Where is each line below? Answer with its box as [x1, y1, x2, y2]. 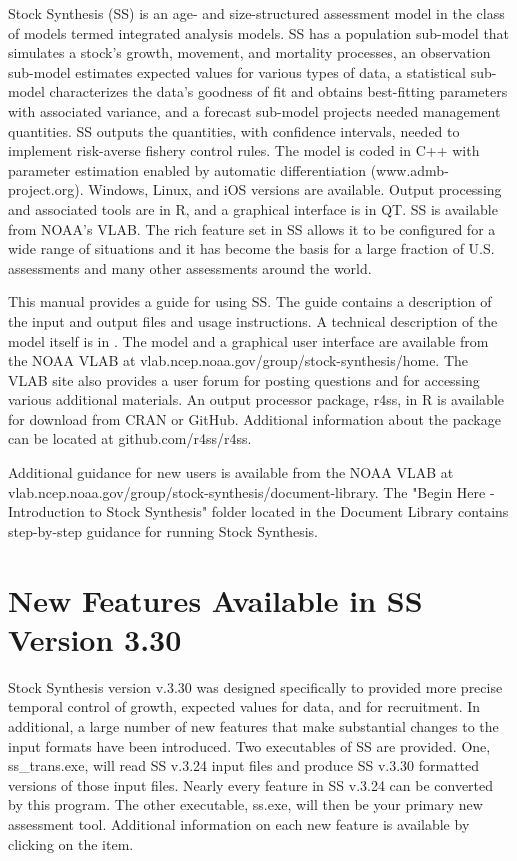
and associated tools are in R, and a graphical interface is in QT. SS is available [8, 198, 498, 219]
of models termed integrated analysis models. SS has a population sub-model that [8, 22, 510, 43]
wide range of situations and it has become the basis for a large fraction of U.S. [8, 238, 495, 259]
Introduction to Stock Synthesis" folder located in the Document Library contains [8, 501, 509, 522]
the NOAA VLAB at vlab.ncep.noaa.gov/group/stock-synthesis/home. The [8, 350, 469, 371]
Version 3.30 [8, 618, 182, 659]
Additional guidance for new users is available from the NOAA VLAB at [8, 462, 454, 483]
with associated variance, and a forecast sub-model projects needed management [8, 100, 501, 121]
